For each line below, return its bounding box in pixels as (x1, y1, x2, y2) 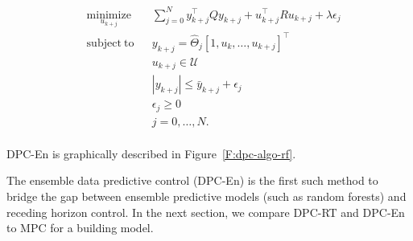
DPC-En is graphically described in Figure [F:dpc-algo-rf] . (6, 145, 296, 161)
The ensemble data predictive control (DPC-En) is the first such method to (6, 172, 378, 189)
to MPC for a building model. (6, 219, 154, 236)
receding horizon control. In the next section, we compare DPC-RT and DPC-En (6, 203, 405, 220)
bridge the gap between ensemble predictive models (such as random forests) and (6, 187, 407, 204)
